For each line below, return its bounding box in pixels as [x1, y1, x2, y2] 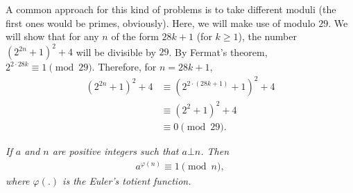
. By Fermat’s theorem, [169, 44, 268, 59]
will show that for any [6, 29, 99, 44]
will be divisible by [76, 44, 156, 59]
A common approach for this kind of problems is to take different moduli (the [6, 2, 336, 16]
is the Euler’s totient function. [62, 173, 191, 187]
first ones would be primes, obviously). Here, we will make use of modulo [6, 15, 316, 30]
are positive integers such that [52, 143, 179, 158]
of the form [111, 29, 159, 44]
